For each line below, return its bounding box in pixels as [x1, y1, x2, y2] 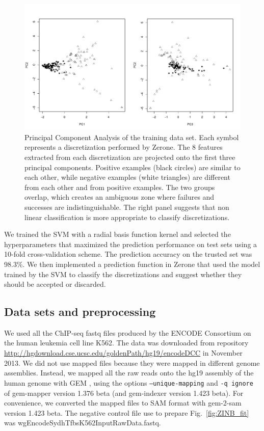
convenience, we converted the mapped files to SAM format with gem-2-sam [4, 397, 242, 408]
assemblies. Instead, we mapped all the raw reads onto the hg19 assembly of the [4, 367, 254, 378]
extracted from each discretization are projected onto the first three [24, 151, 235, 162]
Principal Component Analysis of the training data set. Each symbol [24, 131, 239, 142]
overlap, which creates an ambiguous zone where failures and [24, 192, 215, 202]
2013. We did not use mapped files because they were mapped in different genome [4, 357, 260, 368]
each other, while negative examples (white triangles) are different [24, 172, 230, 182]
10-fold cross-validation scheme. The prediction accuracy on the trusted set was [4, 249, 252, 259]
